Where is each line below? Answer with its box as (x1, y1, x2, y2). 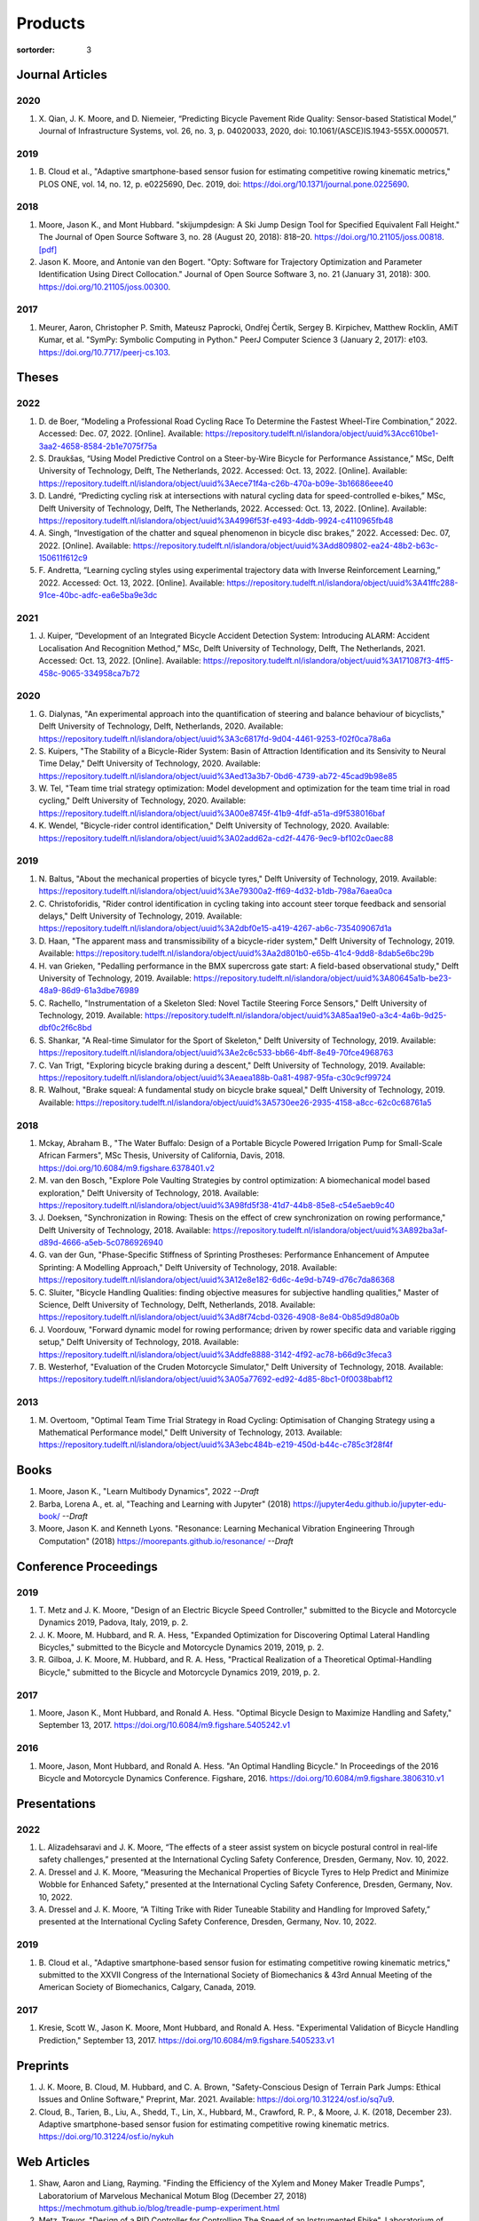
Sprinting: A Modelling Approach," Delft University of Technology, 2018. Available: (38, 1262, 337, 1272)
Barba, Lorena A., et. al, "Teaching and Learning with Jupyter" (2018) (38, 1498, 292, 1509)
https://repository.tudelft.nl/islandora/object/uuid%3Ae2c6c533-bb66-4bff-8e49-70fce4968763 (38, 1047, 394, 1058)
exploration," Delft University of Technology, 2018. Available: (38, 1187, 260, 1198)
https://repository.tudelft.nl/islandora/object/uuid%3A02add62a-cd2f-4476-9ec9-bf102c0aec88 (38, 832, 394, 843)
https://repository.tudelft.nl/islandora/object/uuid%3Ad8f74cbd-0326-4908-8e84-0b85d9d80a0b (38, 1311, 400, 1323)
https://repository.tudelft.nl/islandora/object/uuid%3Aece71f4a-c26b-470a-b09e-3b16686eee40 (38, 478, 394, 489)
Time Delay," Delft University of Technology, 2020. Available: (38, 758, 261, 768)
